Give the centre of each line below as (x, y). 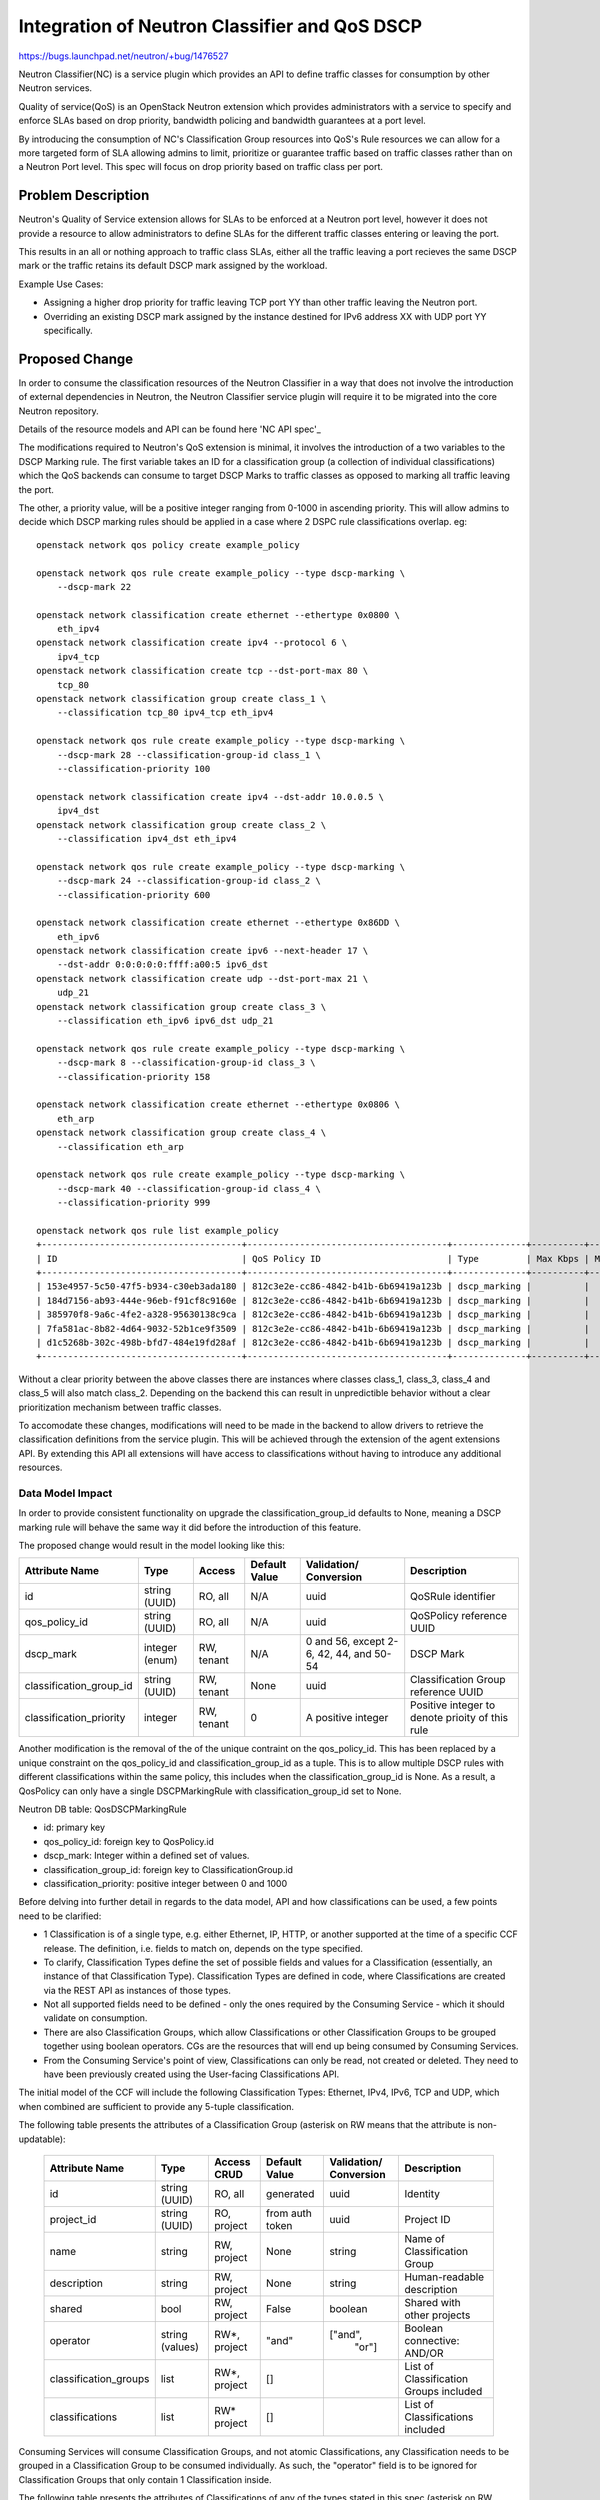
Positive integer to (452, 1705)
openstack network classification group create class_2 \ (181, 824)
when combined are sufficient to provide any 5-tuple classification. (156, 2106)
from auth (288, 2213)
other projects (437, 2315)
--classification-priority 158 (133, 1076)
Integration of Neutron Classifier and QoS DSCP (220, 26)
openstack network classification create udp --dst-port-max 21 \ (202, 978)
